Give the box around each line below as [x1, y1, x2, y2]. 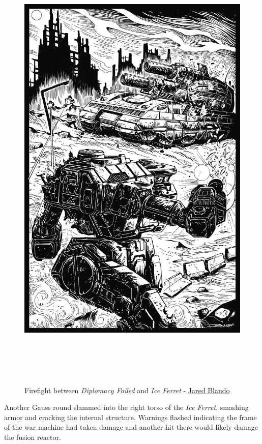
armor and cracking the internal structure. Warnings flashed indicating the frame [4, 411, 257, 422]
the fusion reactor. [4, 431, 61, 442]
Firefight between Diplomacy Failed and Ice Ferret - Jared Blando [24, 384, 230, 395]
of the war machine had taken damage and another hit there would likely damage [4, 422, 258, 432]
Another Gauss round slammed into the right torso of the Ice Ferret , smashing [4, 402, 249, 412]
